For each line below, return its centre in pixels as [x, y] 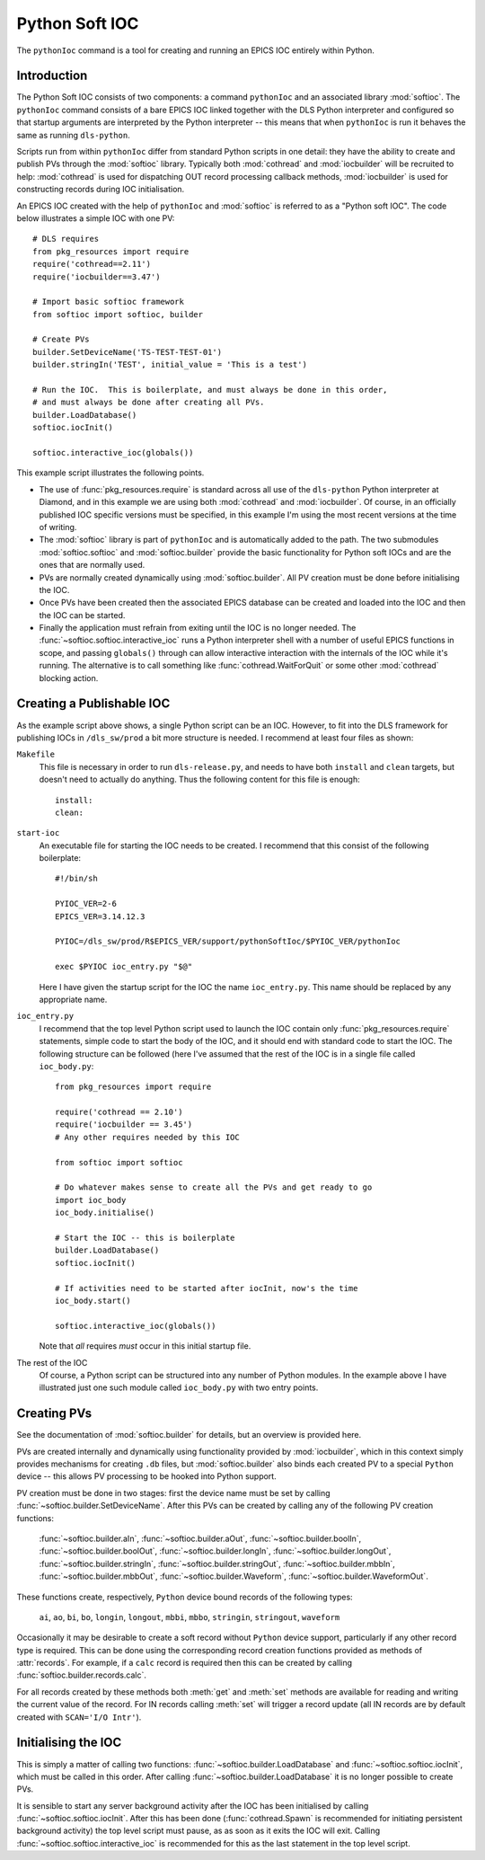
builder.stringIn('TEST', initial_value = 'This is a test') [170, 365]
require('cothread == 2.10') [119, 1112]
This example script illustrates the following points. [110, 473]
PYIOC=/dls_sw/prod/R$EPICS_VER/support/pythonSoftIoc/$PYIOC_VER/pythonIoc [228, 942]
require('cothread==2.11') [92, 264]
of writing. [58, 527]
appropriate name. [73, 999]
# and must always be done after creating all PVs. [149, 403]
